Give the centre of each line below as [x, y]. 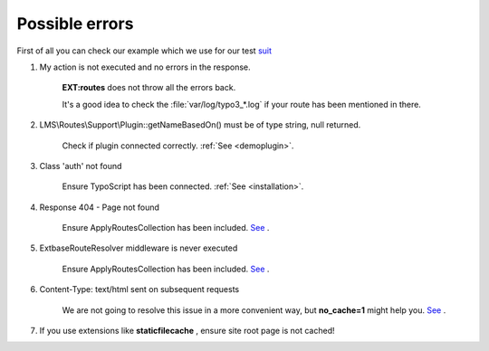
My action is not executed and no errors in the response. [145, 67]
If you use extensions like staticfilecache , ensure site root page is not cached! [187, 331]
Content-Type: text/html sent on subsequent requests [139, 289]
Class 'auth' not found [81, 166]
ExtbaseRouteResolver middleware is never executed [139, 248]
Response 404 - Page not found [100, 207]
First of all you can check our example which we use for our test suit [144, 51]
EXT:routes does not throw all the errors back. [149, 88]
